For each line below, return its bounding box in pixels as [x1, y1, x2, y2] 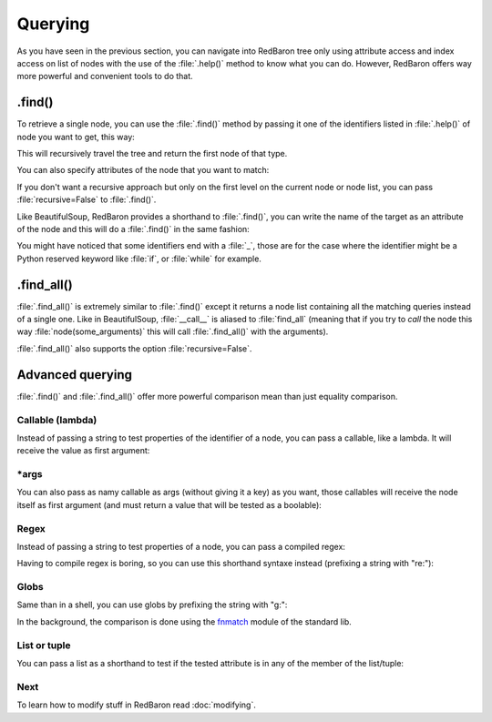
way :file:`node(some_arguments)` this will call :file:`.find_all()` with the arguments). [16, 326, 329, 337]
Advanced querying [16, 367, 132, 382]
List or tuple [16, 638, 71, 651]
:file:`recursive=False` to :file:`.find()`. [16, 194, 157, 205]
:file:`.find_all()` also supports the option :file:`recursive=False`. [16, 342, 252, 354]
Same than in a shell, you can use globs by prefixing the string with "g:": [16, 599, 288, 610]
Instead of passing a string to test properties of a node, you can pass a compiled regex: [16, 541, 346, 552]
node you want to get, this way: [16, 131, 136, 142]
